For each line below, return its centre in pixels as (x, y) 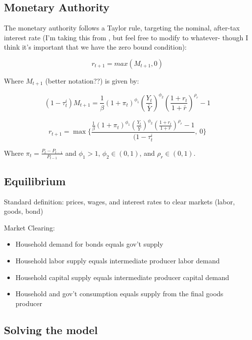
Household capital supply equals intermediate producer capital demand (122, 277)
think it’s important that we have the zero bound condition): (95, 47)
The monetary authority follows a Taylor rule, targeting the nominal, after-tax (122, 28)
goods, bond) (24, 211)
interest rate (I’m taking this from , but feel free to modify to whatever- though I (126, 37)
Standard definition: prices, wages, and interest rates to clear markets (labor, (119, 201)
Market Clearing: (29, 227)
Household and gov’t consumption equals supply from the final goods (119, 294)
